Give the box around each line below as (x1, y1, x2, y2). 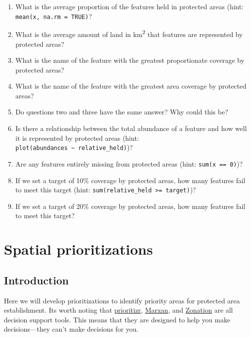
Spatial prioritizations (4, 239, 153, 259)
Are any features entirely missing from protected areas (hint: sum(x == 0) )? (15, 158, 243, 168)
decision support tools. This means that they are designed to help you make (4, 314, 231, 324)
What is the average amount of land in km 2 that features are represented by (15, 28, 243, 39)
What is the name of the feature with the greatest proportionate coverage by (15, 55, 245, 65)
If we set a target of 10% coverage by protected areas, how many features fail (15, 175, 246, 185)
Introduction (4, 272, 69, 287)
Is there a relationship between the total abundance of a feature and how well (15, 123, 247, 133)
